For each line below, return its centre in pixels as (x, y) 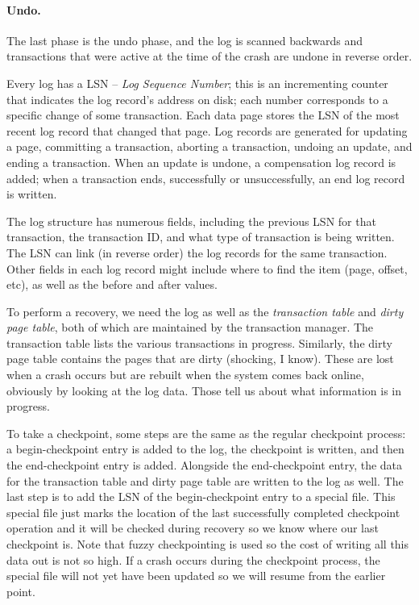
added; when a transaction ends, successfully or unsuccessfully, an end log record (206, 178)
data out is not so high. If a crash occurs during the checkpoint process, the (193, 559)
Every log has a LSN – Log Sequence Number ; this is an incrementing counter (197, 83)
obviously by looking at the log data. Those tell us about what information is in (204, 390)
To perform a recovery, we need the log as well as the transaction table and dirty (205, 311)
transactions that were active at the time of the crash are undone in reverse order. (209, 56)
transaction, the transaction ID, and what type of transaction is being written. (201, 237)
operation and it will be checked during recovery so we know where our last (193, 528)
